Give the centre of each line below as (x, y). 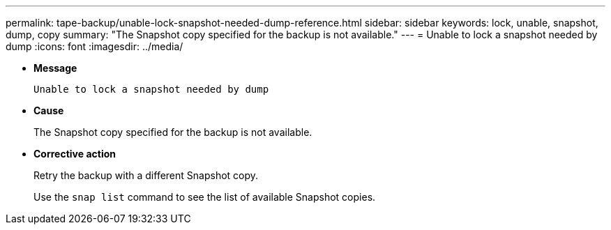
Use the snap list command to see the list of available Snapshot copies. (205, 197)
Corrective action (75, 154)
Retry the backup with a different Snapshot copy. (146, 175)
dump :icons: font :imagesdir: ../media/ (95, 46)
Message (55, 68)
